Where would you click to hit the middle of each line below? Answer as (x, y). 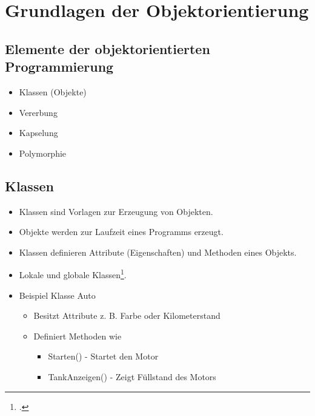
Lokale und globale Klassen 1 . (73, 274)
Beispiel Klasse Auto (57, 295)
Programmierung (59, 66)
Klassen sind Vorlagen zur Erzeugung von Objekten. (116, 211)
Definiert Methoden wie (78, 336)
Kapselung (38, 133)
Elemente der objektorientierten (108, 48)
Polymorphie (43, 153)
